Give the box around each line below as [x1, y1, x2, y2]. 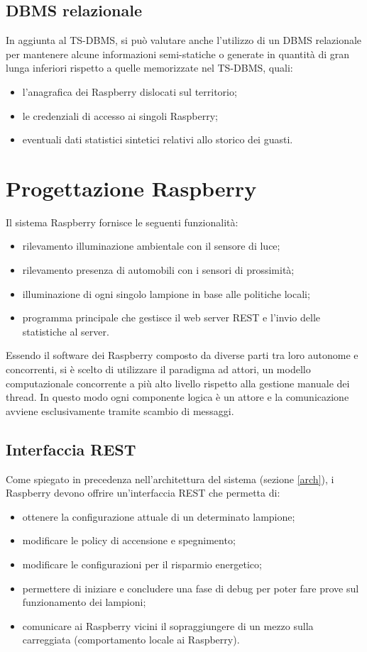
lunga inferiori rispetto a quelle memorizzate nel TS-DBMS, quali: [6, 60, 293, 75]
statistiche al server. [22, 324, 109, 338]
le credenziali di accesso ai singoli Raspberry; [22, 108, 218, 123]
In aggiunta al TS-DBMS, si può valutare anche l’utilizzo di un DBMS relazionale [6, 33, 362, 48]
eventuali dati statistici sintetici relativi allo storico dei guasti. [22, 132, 293, 147]
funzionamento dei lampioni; [22, 595, 146, 609]
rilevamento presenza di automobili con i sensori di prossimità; [22, 263, 295, 277]
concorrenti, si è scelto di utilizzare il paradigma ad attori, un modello [6, 362, 311, 377]
